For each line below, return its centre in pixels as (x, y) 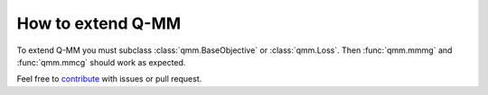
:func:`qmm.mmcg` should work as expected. (101, 62)
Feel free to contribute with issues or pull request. (109, 79)
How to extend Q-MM (99, 23)
